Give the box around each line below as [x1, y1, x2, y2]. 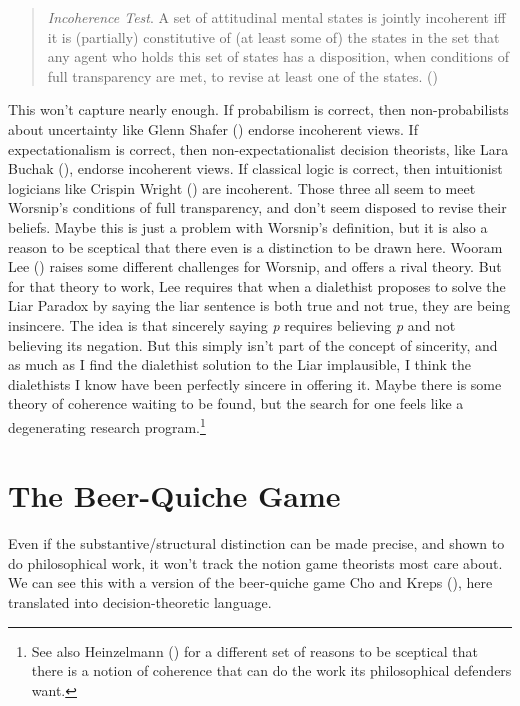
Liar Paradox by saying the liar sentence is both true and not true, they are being [8, 295, 511, 316]
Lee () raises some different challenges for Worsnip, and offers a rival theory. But [8, 256, 502, 277]
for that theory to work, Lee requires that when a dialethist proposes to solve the [8, 275, 506, 296]
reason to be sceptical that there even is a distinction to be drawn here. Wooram [8, 236, 503, 257]
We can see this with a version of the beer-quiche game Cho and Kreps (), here [8, 572, 493, 593]
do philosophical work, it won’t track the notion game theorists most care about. [8, 552, 503, 573]
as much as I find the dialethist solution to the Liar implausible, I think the [8, 354, 472, 375]
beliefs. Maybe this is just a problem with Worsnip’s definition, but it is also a [8, 216, 488, 237]
